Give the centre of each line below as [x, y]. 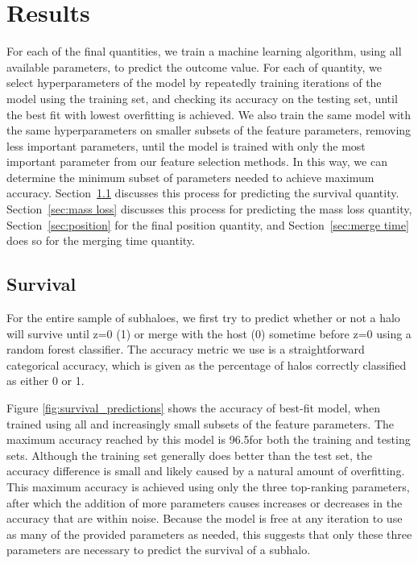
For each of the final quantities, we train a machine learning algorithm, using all [204, 51]
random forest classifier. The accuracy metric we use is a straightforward [186, 349]
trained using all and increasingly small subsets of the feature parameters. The [201, 423]
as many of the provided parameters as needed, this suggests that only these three [209, 534]
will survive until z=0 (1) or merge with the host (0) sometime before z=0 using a [209, 333]
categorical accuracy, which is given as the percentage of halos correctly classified [207, 364]
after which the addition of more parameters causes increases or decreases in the [205, 502]
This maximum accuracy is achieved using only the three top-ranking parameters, [208, 486]
